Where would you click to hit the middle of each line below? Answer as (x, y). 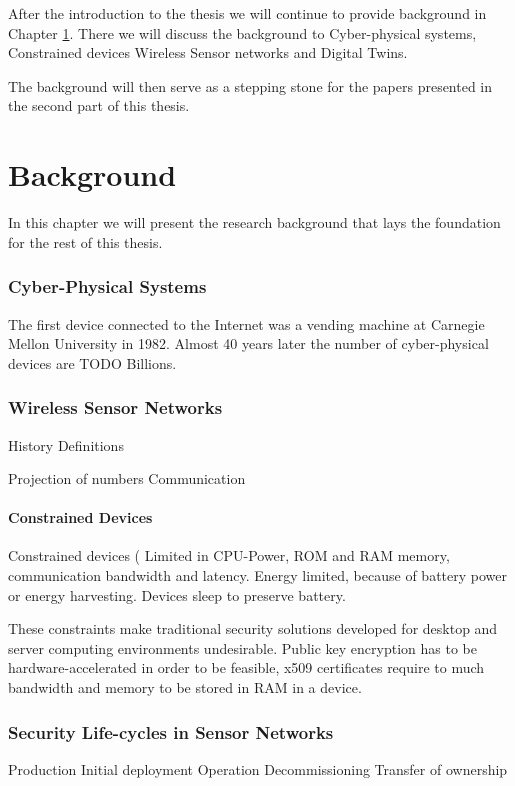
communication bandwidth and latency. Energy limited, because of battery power (257, 575)
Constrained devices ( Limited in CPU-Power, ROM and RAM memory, (229, 555)
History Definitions (66, 444)
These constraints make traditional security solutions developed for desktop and (253, 628)
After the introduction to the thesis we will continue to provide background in (247, 13)
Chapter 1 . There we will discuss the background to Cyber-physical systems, (242, 32)
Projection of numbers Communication (127, 478)
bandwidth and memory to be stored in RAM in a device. (185, 687)
